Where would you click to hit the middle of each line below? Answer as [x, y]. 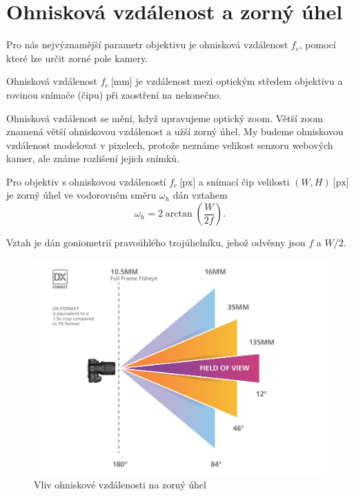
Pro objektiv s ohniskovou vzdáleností [86, 181]
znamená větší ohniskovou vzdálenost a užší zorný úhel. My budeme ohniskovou [175, 131]
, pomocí [317, 44]
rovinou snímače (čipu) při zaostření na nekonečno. [114, 94]
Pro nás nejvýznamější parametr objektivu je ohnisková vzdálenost [147, 44]
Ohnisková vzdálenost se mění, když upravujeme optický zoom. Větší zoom [165, 118]
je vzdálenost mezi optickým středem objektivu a [239, 81]
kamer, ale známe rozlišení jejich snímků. [93, 158]
